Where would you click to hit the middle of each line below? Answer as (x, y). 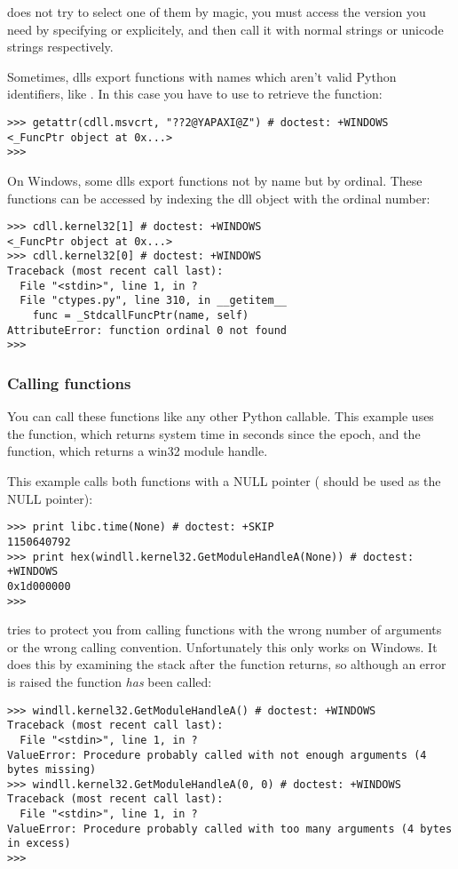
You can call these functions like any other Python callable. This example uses (221, 416)
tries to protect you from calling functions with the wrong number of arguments (225, 630)
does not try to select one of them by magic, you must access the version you (217, 12)
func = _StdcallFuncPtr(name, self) (141, 316)
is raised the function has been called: (110, 681)
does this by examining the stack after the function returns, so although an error (227, 664)
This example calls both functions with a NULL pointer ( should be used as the (224, 481)
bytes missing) (52, 770)
